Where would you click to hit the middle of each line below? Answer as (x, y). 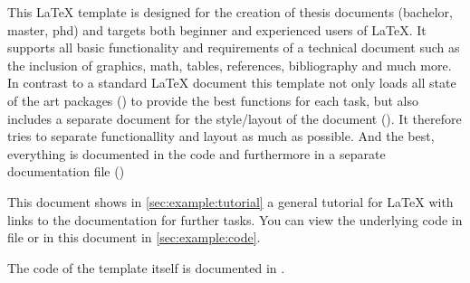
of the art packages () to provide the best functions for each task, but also (213, 100)
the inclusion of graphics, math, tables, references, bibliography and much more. (230, 65)
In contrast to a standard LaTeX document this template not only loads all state (232, 83)
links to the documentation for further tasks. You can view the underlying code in (235, 219)
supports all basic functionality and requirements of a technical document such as (234, 47)
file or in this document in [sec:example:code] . (134, 237)
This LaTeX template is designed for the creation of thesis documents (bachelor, (230, 12)
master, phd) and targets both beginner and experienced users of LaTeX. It (217, 29)
